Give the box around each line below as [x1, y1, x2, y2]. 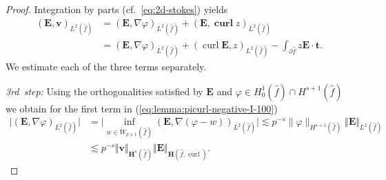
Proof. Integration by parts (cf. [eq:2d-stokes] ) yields [6, 2, 228, 16]
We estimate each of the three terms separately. [6, 59, 207, 74]
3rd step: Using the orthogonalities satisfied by [6, 83, 203, 98]
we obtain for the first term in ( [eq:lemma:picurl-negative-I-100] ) [6, 101, 278, 115]
